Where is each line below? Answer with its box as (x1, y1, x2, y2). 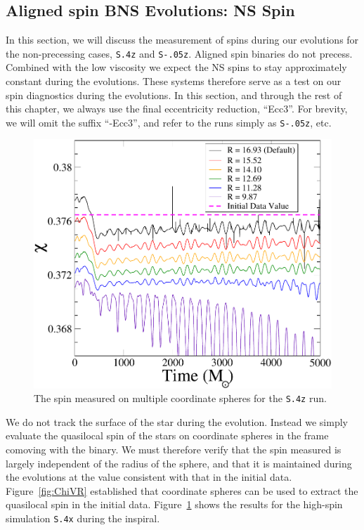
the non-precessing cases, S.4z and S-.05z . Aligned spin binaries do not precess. (6, 46, 353, 60)
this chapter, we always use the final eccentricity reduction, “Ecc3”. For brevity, (6, 101, 348, 116)
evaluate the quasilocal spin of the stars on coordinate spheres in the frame (6, 428, 329, 443)
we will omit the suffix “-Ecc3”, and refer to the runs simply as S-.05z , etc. (6, 115, 332, 129)
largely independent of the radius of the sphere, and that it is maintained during (6, 455, 352, 470)
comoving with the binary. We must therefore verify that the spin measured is (6, 442, 342, 457)
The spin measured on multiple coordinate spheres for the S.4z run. (34, 391, 327, 406)
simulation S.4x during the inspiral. (6, 511, 160, 526)
